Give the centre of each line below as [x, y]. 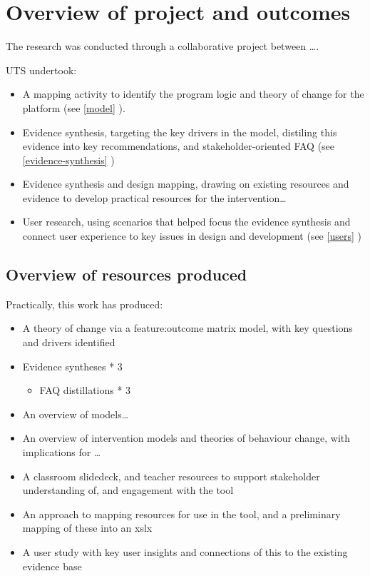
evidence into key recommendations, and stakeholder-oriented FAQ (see [179, 146]
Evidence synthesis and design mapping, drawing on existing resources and [186, 184]
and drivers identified [69, 342]
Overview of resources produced [127, 274]
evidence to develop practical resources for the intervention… [154, 197]
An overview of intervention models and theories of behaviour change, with [186, 438]
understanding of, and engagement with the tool [128, 490]
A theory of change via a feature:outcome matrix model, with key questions [187, 328]
